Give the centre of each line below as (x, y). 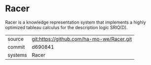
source (15, 39)
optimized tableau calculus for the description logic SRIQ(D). (66, 27)
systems (17, 55)
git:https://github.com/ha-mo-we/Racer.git (82, 39)
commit (16, 47)
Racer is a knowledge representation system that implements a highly (75, 22)
